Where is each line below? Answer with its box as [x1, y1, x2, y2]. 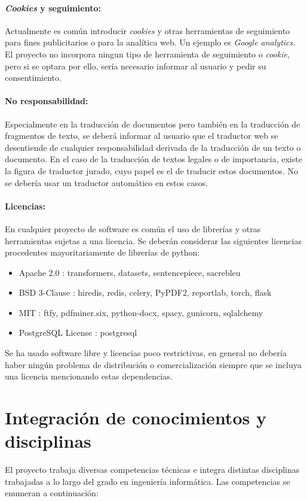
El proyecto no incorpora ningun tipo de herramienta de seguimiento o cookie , [5, 47, 290, 60]
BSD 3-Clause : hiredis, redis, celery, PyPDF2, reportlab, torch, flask [19, 286, 272, 299]
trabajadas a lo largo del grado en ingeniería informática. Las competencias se [5, 475, 290, 487]
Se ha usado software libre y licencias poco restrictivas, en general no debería [5, 347, 287, 359]
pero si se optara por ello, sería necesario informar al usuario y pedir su [5, 59, 266, 72]
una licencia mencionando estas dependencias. [5, 370, 173, 382]
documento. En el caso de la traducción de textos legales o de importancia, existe [5, 153, 302, 165]
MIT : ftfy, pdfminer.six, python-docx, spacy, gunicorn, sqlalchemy [19, 306, 263, 318]
